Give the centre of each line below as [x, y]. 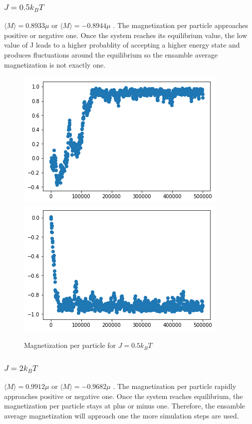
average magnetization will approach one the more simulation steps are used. [122, 415]
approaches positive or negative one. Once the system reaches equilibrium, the [124, 396]
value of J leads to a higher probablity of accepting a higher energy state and [122, 45]
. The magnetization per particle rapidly [175, 386]
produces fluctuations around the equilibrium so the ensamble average [111, 55]
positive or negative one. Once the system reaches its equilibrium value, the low [126, 35]
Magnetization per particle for [70, 345]
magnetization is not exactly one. [55, 64]
